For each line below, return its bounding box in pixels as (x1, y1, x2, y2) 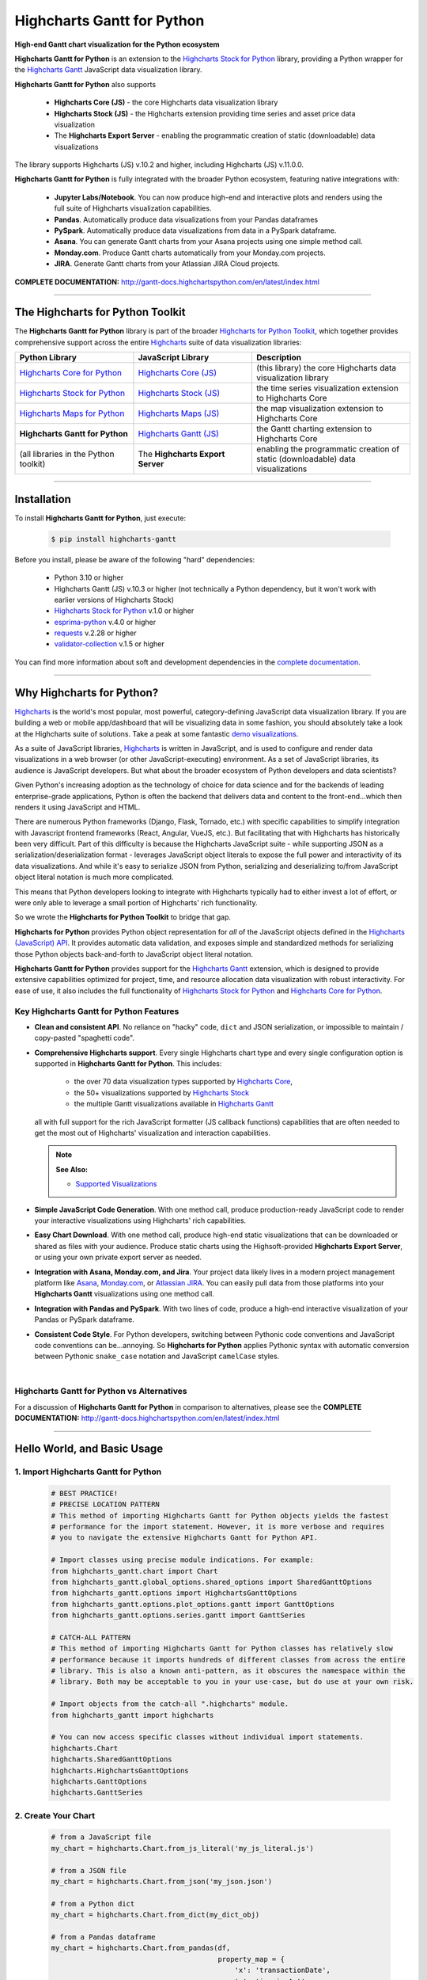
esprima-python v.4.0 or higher (54, 617, 157, 626)
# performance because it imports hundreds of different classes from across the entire (51, 1655, 406, 1664)
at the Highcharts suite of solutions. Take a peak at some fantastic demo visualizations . (14, 729, 299, 738)
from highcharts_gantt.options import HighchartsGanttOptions (51, 1589, 297, 1597)
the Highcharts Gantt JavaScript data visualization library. (14, 65, 202, 74)
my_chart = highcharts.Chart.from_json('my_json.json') (51, 1877, 273, 1887)
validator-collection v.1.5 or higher (54, 639, 165, 649)
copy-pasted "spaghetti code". (34, 1034, 134, 1043)
